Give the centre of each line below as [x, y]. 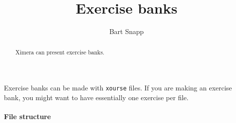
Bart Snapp [127, 31]
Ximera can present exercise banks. [60, 52]
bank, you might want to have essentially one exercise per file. [96, 97]
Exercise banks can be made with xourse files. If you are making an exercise [118, 88]
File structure [27, 116]
